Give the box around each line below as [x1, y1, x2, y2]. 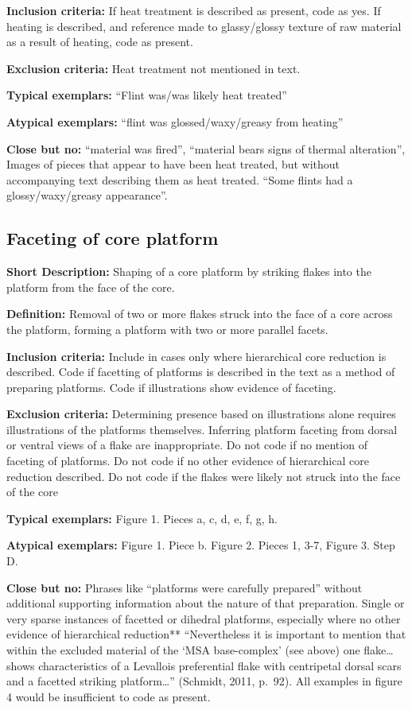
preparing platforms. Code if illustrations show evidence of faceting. [6, 378, 336, 395]
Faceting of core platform [6, 226, 219, 250]
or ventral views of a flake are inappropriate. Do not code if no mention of [6, 436, 367, 453]
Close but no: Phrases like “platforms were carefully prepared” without [6, 579, 363, 596]
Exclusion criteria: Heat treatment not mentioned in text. [6, 60, 301, 76]
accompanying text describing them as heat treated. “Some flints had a [6, 171, 353, 188]
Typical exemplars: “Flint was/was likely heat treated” [6, 87, 287, 103]
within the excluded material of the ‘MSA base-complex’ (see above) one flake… [6, 642, 394, 658]
